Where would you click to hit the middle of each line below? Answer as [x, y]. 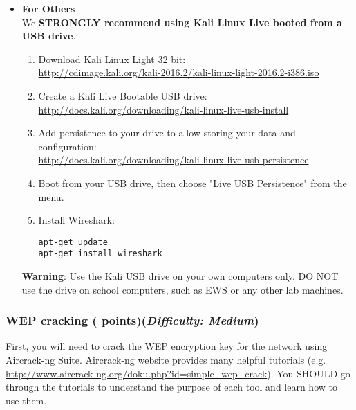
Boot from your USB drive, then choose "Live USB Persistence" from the [193, 182]
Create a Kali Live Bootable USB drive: [123, 95]
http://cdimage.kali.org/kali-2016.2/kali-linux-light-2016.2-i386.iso [179, 72]
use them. [26, 400]
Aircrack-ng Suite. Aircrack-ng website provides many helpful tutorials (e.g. [166, 360]
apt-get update [73, 242]
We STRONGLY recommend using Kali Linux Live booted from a [182, 22]
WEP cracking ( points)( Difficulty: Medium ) [132, 320]
